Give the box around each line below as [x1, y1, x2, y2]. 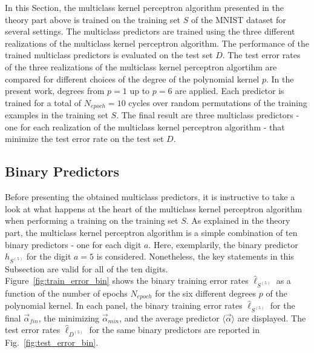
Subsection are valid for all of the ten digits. [5, 262, 168, 275]
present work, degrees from [5, 84, 105, 97]
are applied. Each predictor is [175, 84, 284, 97]
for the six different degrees [155, 286, 256, 299]
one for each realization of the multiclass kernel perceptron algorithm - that [5, 120, 285, 133]
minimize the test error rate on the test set [5, 132, 164, 145]
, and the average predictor [119, 311, 220, 324]
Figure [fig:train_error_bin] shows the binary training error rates [5, 274, 249, 287]
